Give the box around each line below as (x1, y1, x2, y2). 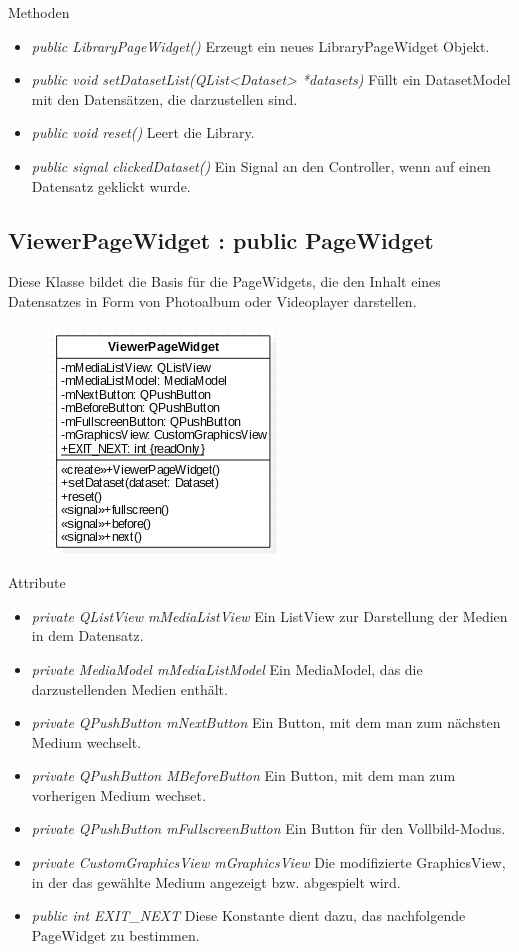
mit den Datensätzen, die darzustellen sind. (31, 88, 298, 109)
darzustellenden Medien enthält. (31, 678, 228, 699)
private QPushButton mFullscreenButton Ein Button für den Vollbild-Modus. (31, 818, 506, 839)
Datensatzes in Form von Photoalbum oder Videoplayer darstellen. (8, 290, 417, 311)
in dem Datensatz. (31, 625, 144, 646)
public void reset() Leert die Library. (31, 122, 255, 143)
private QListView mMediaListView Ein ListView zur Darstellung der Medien (31, 605, 508, 626)
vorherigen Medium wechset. (31, 784, 206, 805)
